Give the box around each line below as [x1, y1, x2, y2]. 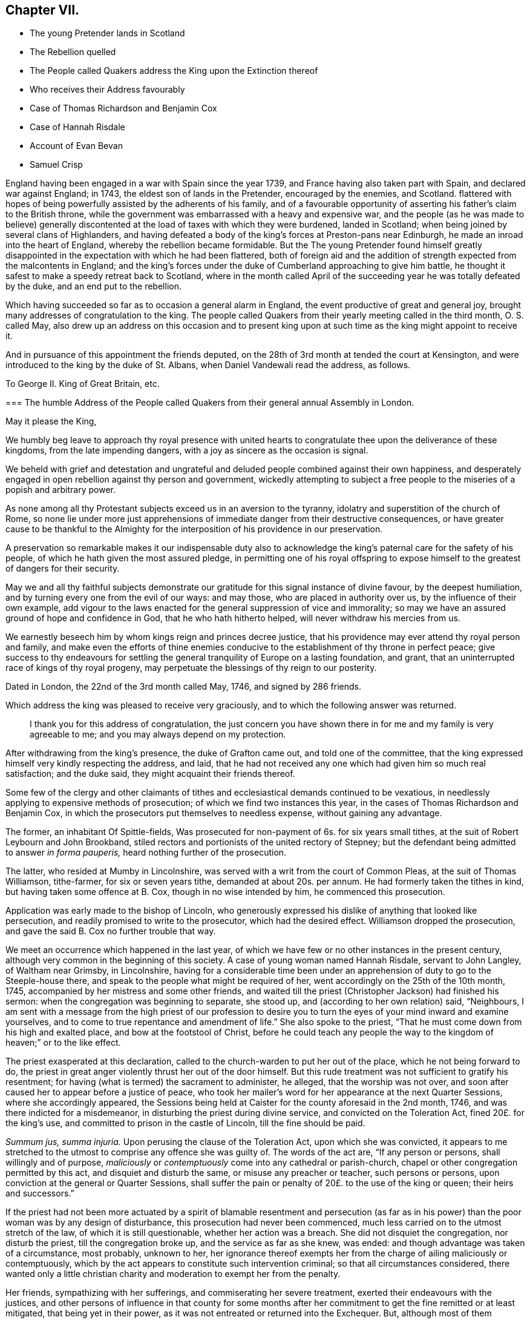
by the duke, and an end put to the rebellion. [5, 281, 182, 292]
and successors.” [5, 1188, 74, 1199]
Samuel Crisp [30, 159, 83, 170]
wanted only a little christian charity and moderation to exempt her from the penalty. [5, 1269, 341, 1279]
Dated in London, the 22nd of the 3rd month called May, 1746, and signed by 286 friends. [5, 681, 361, 692]
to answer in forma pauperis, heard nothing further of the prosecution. [5, 847, 287, 858]
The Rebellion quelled [30, 47, 116, 58]
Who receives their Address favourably [30, 84, 185, 95]
